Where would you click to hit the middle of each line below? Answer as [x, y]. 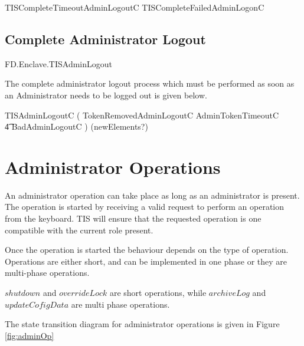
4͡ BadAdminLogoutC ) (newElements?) [76, 126]
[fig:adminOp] [30, 335]
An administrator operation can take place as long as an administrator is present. [152, 195]
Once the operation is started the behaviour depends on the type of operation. [147, 250]
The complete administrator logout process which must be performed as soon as [150, 83]
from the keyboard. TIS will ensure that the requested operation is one [133, 218]
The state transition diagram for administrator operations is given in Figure [142, 324]
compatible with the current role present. [79, 230]
